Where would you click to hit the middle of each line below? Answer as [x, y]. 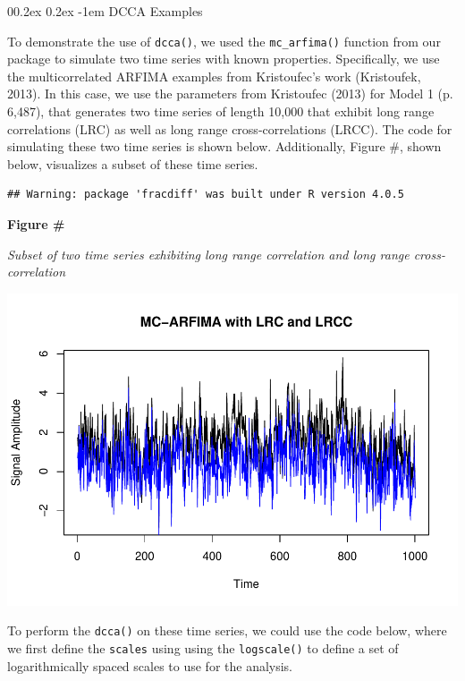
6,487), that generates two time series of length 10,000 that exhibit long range [221, 111]
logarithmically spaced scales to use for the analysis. [150, 665]
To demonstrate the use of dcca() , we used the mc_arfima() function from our [224, 41]
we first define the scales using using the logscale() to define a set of [203, 647]
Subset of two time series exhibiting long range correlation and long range [208, 254]
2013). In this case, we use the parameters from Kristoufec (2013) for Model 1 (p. [230, 94]
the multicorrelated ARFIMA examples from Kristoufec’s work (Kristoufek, [214, 76]
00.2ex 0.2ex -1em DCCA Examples [105, 11]
